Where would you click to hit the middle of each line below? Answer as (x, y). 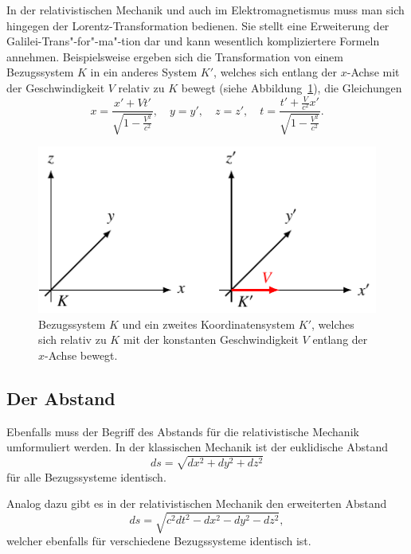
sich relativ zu (72, 339)
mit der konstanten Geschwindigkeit (211, 339)
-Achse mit (373, 72)
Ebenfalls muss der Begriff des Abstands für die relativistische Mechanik (183, 431)
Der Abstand (61, 398)
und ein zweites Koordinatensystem (209, 324)
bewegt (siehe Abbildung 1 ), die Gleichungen (292, 87)
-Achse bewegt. (81, 355)
